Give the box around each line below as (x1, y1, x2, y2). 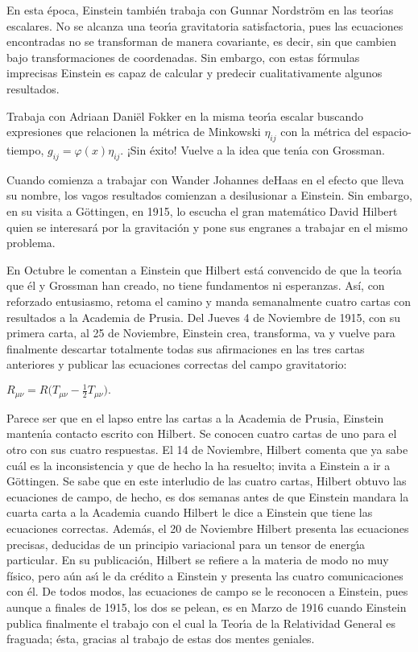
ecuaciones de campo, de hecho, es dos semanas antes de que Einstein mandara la (6, 488, 409, 505)
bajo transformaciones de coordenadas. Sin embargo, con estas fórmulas (6, 48, 360, 65)
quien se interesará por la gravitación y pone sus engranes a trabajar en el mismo (6, 218, 408, 235)
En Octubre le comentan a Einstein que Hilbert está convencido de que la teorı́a (6, 261, 402, 278)
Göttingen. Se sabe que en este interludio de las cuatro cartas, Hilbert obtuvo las (6, 472, 407, 489)
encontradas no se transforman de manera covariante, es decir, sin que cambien (6, 33, 396, 50)
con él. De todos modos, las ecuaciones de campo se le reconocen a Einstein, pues (6, 583, 408, 600)
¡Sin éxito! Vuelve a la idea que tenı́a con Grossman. (126, 141, 385, 158)
